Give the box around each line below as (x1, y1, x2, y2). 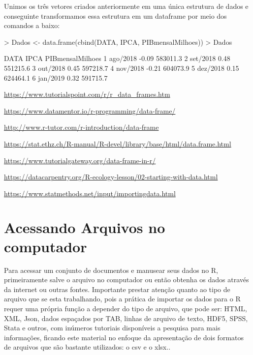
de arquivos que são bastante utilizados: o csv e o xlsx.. (4, 342, 171, 352)
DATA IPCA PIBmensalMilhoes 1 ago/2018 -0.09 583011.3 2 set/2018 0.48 (4, 53, 230, 63)
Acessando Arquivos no (4, 217, 165, 237)
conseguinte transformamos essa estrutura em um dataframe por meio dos (4, 10, 227, 21)
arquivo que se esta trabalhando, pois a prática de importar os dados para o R (4, 294, 241, 304)
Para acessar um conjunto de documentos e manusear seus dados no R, (4, 265, 218, 275)
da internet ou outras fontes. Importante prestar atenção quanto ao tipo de (4, 284, 230, 294)
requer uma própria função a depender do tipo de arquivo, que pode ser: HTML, (4, 303, 247, 313)
